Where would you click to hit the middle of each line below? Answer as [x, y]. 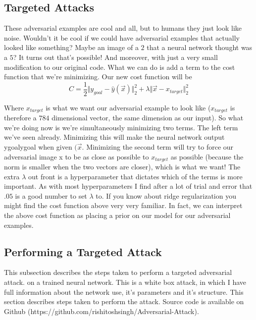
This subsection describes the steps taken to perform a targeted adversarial [118, 272]
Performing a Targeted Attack [83, 251]
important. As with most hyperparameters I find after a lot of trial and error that [128, 186]
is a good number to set [51, 195]
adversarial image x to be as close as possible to [77, 156]
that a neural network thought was [200, 47]
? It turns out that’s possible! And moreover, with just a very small [115, 57]
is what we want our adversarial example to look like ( [128, 107]
